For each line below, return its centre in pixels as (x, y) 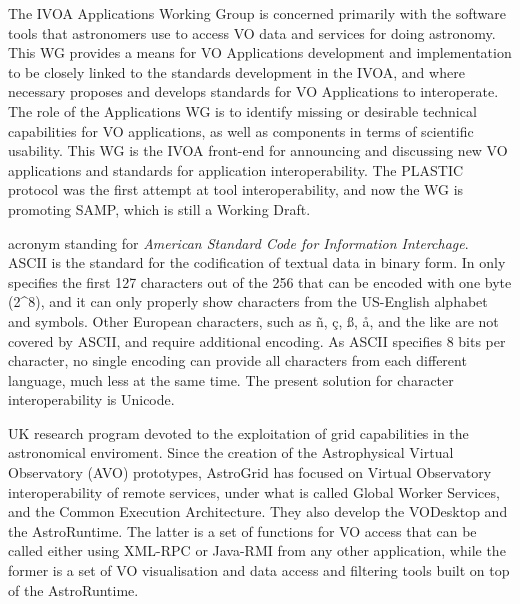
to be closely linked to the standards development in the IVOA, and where (236, 71)
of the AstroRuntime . (73, 589)
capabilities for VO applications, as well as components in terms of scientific (241, 130)
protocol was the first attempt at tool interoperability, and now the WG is (236, 189)
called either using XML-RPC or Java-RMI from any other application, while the (257, 550)
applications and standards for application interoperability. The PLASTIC (236, 169)
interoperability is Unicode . (91, 399)
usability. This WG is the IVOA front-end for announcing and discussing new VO (258, 150)
